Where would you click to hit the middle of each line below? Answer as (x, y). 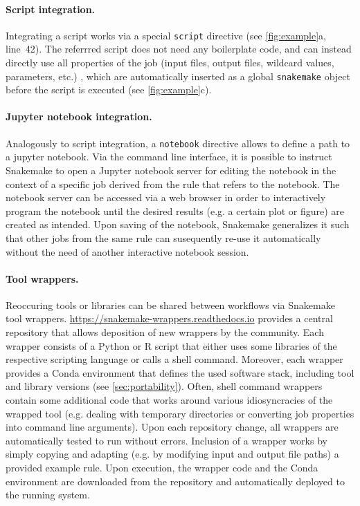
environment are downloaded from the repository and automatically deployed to (175, 481)
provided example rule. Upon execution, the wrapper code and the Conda (162, 468)
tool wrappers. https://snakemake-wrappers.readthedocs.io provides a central (169, 318)
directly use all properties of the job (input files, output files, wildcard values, (170, 63)
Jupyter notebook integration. (79, 116)
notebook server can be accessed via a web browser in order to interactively (166, 197)
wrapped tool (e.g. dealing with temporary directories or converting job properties (180, 413)
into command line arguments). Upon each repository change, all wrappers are (172, 427)
